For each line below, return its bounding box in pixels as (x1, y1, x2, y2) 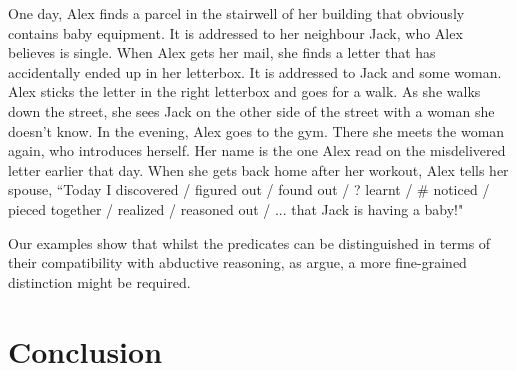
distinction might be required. (8, 271, 191, 292)
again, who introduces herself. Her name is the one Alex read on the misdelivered (8, 140, 506, 161)
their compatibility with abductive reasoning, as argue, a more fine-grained (8, 252, 467, 273)
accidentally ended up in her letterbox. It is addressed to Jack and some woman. (8, 61, 502, 82)
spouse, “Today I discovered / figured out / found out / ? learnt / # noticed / (8, 179, 490, 200)
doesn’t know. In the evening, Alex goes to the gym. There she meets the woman (8, 120, 505, 141)
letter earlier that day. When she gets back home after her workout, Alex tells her (8, 159, 509, 180)
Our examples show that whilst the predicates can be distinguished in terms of (8, 232, 491, 253)
